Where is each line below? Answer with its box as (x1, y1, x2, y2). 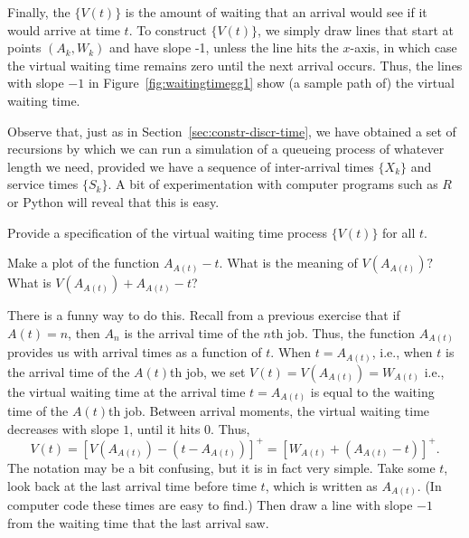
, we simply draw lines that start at (258, 20, 454, 39)
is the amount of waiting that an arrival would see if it (125, 3, 427, 21)
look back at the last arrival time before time (7, 476, 257, 495)
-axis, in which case (350, 38, 457, 57)
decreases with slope (7, 419, 119, 438)
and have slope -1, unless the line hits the (108, 38, 339, 57)
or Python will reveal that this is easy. (7, 192, 220, 211)
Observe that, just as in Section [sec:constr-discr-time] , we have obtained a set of (7, 121, 456, 140)
